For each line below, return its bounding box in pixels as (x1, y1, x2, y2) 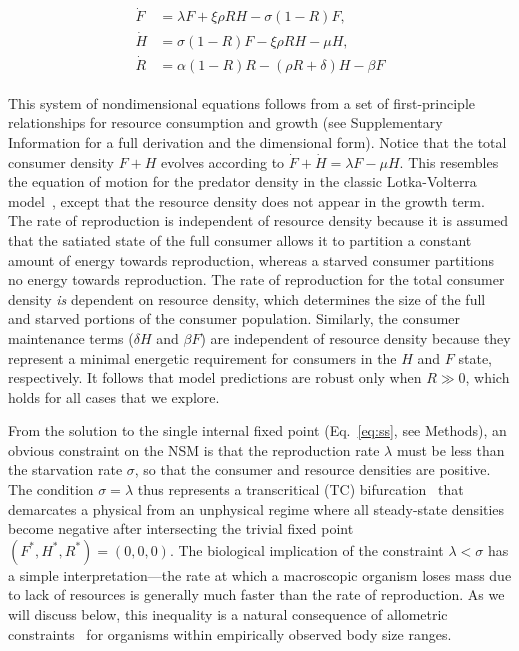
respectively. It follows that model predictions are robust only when (8, 367, 422, 388)
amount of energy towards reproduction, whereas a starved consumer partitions (8, 249, 495, 270)
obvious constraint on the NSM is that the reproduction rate (8, 439, 380, 460)
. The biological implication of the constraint (169, 539, 444, 560)
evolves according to (161, 151, 285, 172)
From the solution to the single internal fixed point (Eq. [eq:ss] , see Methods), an (8, 420, 507, 441)
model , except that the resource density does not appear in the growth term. (8, 190, 485, 211)
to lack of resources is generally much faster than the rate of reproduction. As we (8, 584, 505, 605)
